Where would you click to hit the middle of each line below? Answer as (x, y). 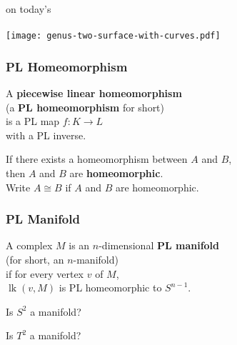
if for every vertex (45, 273)
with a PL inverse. (46, 135)
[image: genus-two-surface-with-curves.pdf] (113, 36)
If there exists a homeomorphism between (97, 159)
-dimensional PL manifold (159, 245)
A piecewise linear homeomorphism (94, 93)
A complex (29, 245)
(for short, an (35, 260)
